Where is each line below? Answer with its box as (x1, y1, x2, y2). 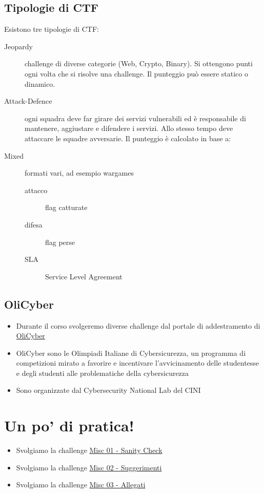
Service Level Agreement (45, 271, 123, 281)
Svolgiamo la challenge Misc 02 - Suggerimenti (16, 462, 162, 472)
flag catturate (45, 202, 88, 213)
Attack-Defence (4, 96, 52, 106)
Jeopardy (4, 41, 33, 51)
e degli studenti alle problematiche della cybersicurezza (16, 367, 189, 378)
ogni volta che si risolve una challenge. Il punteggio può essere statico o (25, 68, 248, 79)
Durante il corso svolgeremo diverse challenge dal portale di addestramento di (16, 320, 260, 331)
